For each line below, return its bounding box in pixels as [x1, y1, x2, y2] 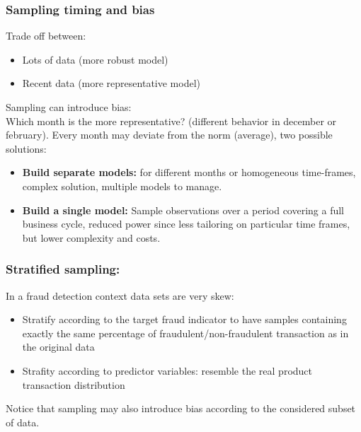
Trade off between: [6, 28, 86, 43]
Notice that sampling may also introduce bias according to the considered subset [6, 401, 356, 416]
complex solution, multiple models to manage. [22, 178, 222, 193]
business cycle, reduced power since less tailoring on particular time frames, [22, 216, 350, 231]
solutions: [6, 141, 47, 156]
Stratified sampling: [6, 260, 120, 278]
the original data [22, 339, 95, 354]
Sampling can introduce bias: [6, 100, 132, 114]
